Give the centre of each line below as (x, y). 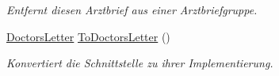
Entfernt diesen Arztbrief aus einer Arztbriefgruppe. (132, 9)
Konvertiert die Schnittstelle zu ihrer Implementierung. (140, 63)
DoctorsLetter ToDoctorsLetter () (88, 36)
